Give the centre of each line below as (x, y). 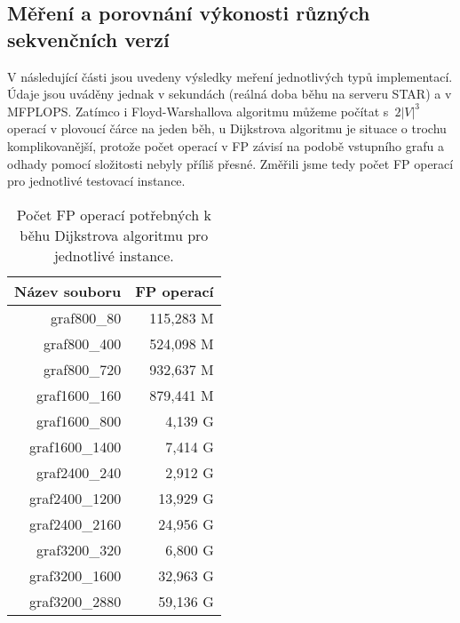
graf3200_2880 (75, 601)
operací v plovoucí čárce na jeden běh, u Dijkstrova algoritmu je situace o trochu (227, 128)
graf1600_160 (79, 395)
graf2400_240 (79, 472)
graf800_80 (86, 317)
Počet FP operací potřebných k (114, 214)
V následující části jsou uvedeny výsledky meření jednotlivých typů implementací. (230, 76)
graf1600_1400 (75, 446)
